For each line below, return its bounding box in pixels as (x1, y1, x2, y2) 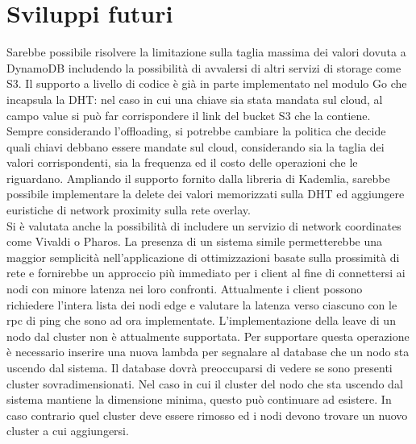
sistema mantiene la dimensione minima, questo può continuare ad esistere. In (6, 391, 392, 408)
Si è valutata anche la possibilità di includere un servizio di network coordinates (6, 217, 401, 234)
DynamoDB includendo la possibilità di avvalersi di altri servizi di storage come (6, 59, 401, 76)
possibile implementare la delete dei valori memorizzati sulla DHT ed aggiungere (6, 185, 405, 202)
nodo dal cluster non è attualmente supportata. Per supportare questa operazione (6, 327, 410, 344)
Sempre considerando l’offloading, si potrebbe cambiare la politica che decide (6, 122, 386, 139)
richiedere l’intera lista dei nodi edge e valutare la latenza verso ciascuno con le (6, 296, 397, 313)
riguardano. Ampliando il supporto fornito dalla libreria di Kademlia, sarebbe (6, 169, 390, 186)
